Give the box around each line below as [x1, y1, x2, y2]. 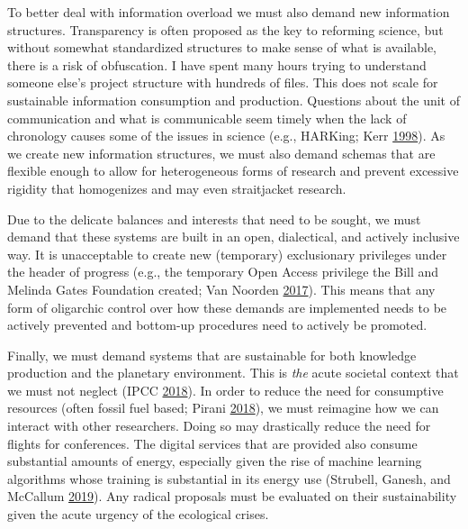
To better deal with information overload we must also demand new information [7, 3, 450, 21]
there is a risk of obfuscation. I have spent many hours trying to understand [7, 55, 427, 74]
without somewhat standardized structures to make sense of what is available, [7, 38, 437, 57]
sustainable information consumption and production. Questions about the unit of [7, 90, 461, 109]
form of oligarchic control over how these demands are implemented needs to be [7, 297, 447, 316]
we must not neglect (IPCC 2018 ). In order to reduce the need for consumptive [7, 380, 444, 399]
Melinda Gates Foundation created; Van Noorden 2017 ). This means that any [7, 279, 436, 298]
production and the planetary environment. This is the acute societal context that [7, 363, 459, 382]
